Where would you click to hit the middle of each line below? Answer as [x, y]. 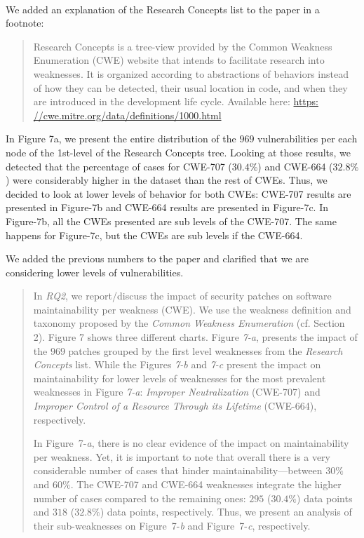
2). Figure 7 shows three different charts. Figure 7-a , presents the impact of [195, 337]
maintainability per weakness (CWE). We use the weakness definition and [192, 309]
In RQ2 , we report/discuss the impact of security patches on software [182, 296]
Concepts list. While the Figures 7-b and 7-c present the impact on [177, 364]
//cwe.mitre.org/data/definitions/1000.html [127, 115]
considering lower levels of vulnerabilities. [95, 272]
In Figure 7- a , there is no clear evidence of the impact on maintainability [191, 443]
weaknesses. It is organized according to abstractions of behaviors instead [191, 73]
